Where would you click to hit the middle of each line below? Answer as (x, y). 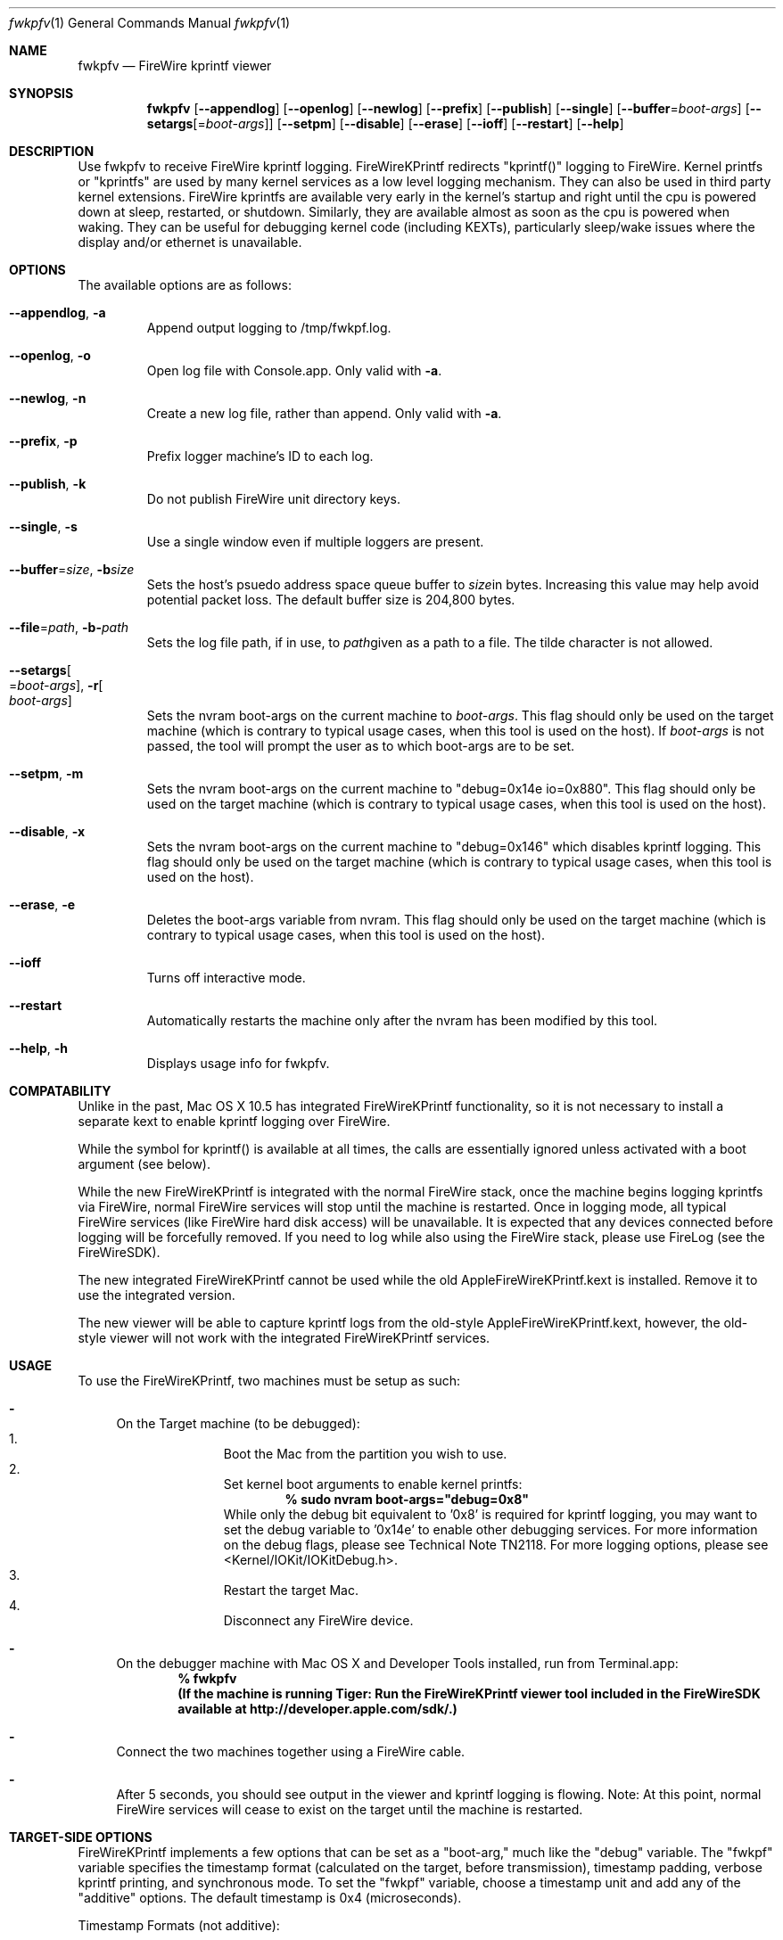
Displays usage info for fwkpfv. (238, 1063)
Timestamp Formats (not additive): (179, 1925)
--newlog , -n (48, 398)
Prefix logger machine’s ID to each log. (260, 456)
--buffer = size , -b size (72, 569)
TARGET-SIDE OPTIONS (81, 1837)
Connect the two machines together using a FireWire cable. (291, 1751)
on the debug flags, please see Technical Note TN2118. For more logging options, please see (496, 1545)
